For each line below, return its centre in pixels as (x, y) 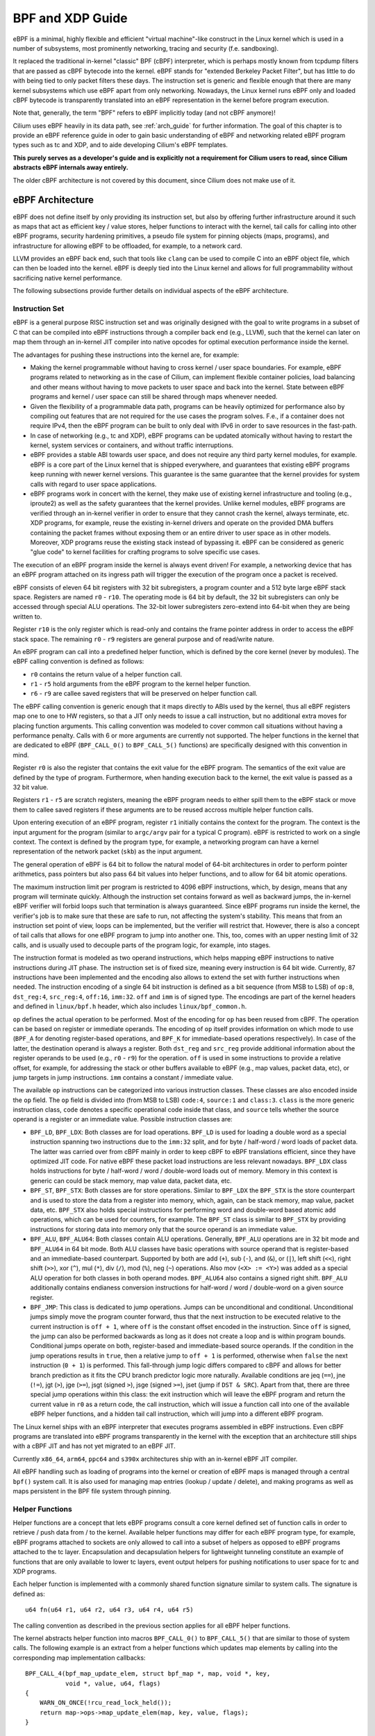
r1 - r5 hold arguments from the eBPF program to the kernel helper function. (141, 684)
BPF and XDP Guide (70, 18)
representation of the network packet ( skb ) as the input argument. (108, 851)
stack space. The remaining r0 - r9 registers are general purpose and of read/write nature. (143, 639)
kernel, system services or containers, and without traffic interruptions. (132, 445)
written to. (27, 616)
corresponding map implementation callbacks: (79, 1658)
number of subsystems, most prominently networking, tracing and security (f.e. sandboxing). (146, 48)
